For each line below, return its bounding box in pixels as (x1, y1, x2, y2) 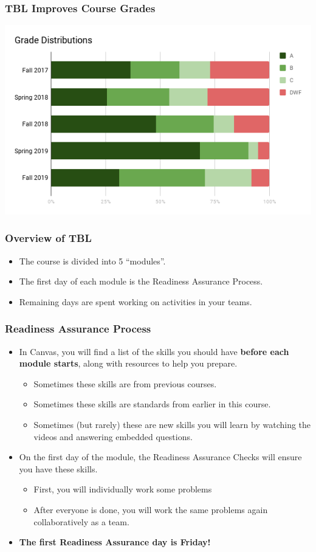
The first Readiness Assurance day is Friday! (19, 536, 211, 548)
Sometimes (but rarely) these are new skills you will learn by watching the (33, 418, 311, 431)
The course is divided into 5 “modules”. (19, 254, 166, 267)
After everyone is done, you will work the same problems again (33, 503, 268, 516)
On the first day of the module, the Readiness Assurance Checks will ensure (19, 450, 302, 463)
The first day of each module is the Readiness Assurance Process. (19, 275, 263, 288)
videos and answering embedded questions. (33, 430, 193, 443)
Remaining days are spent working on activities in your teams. (19, 295, 252, 308)
